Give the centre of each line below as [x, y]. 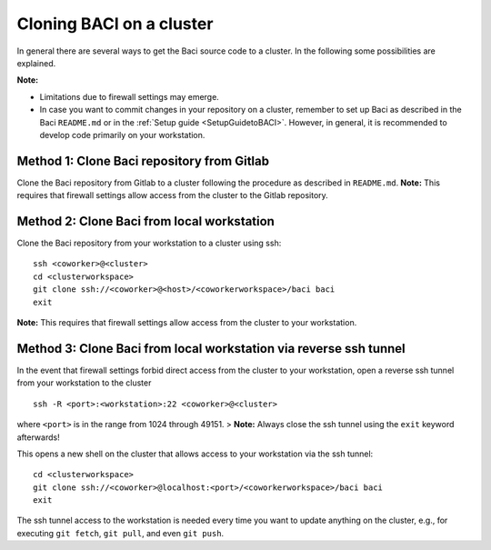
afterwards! [38, 437]
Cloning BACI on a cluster [115, 24]
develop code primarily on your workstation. [122, 135]
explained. [36, 63]
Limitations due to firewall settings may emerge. [130, 96]
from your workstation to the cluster [84, 383]
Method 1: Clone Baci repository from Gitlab [143, 160]
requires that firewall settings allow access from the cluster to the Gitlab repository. [173, 195]
